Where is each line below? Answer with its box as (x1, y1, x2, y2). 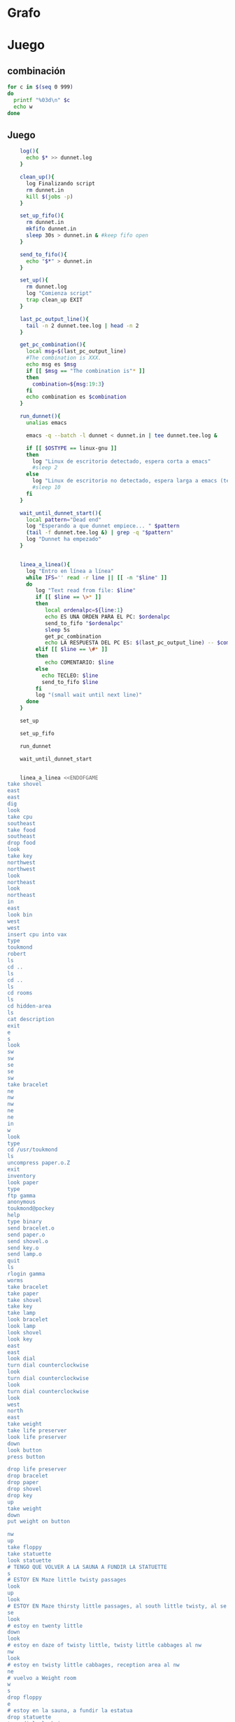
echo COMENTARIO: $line (44, 659, 114, 666)
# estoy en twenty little (7, 1622, 83, 1629)
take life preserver (7, 1427, 68, 1434)
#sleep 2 (32, 464, 58, 471)
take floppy (7, 1544, 42, 1551)
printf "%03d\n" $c (13, 96, 71, 103)
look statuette (7, 1557, 52, 1564)
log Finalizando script (25, 180, 96, 187)
